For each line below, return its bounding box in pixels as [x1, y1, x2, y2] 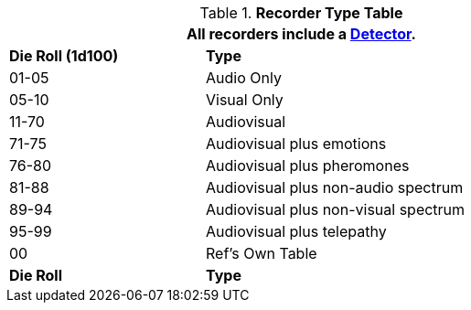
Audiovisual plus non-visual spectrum [205, 200, 466, 219]
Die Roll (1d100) [9, 47, 119, 65]
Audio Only [205, 69, 282, 87]
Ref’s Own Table [205, 244, 317, 262]
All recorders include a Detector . [187, 25, 416, 43]
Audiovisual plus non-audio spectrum [205, 178, 464, 197]
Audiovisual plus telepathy [205, 222, 387, 241]
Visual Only [205, 91, 284, 109]
